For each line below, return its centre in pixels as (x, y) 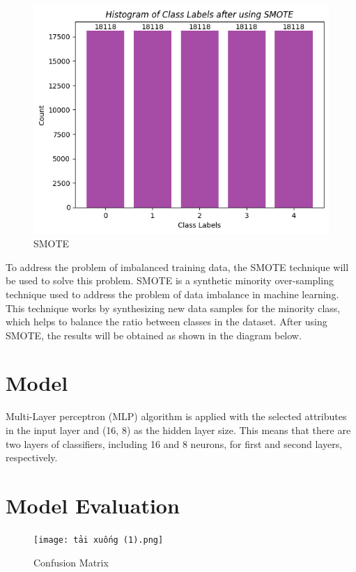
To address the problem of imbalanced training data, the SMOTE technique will (177, 266)
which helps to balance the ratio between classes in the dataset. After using (167, 322)
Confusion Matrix (71, 562)
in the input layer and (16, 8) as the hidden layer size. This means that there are (178, 430)
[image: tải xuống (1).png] (99, 540)
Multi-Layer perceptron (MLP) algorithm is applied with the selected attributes (176, 416)
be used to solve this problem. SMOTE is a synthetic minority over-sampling (170, 280)
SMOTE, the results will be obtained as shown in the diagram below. (154, 335)
